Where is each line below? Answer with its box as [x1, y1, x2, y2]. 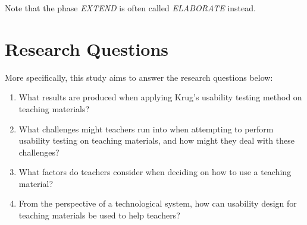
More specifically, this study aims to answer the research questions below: [5, 71, 273, 83]
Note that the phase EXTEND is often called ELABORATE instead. [5, 2, 256, 14]
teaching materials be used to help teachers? [18, 209, 180, 221]
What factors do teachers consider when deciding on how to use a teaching [18, 166, 292, 178]
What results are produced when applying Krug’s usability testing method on [18, 91, 302, 103]
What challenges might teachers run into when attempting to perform [18, 122, 274, 135]
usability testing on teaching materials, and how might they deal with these [18, 134, 295, 147]
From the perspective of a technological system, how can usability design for [18, 197, 297, 210]
